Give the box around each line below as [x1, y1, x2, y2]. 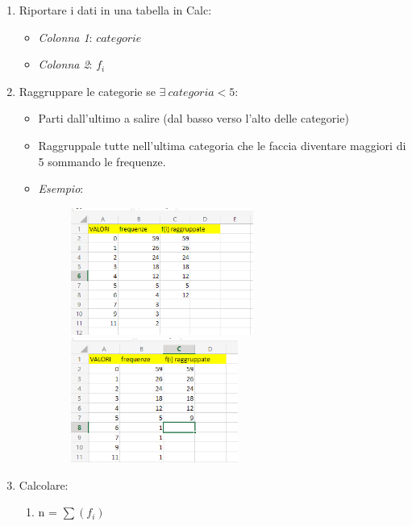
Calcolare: [19, 476, 69, 493]
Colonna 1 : [38, 28, 93, 45]
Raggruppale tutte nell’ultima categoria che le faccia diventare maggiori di [38, 136, 406, 153]
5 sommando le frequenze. [38, 152, 166, 169]
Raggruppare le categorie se [19, 82, 156, 99]
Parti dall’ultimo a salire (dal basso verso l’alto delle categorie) [38, 110, 349, 127]
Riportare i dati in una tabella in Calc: [19, 2, 212, 18]
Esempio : [38, 180, 84, 197]
